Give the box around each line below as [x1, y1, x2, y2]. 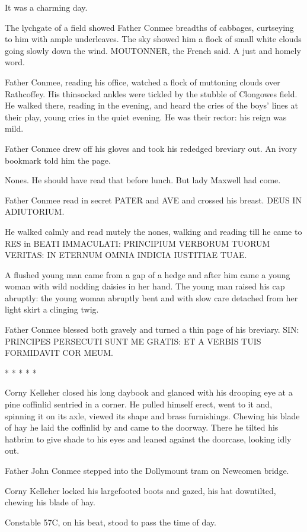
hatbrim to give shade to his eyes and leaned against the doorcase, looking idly [5, 432, 292, 445]
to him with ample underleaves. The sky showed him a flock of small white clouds [5, 33, 302, 45]
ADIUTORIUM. [5, 205, 65, 218]
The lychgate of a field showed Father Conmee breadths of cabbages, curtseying [5, 21, 294, 33]
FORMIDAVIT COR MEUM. [5, 346, 113, 359]
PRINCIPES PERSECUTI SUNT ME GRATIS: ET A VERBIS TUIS [5, 335, 261, 347]
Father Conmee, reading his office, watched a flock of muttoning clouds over [5, 75, 280, 88]
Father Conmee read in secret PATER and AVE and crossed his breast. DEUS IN [5, 193, 302, 206]
